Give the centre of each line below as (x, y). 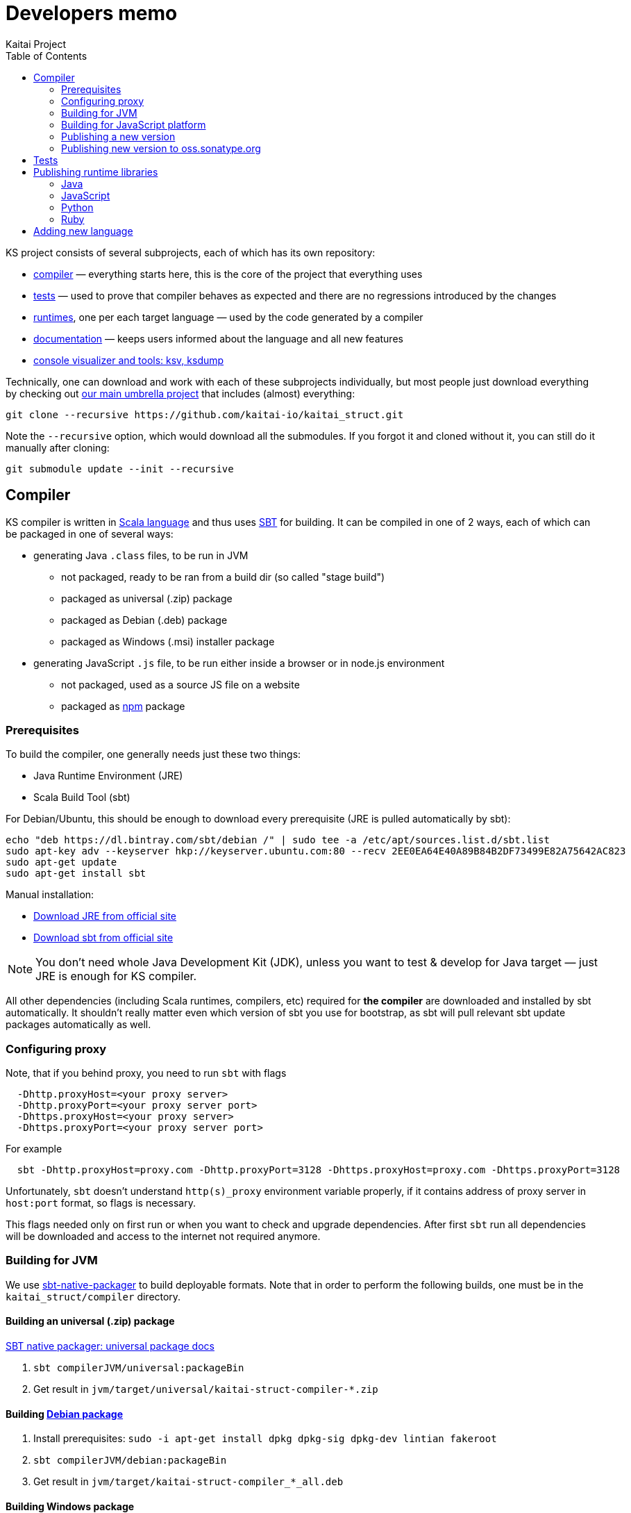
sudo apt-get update (61, 862)
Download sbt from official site (103, 938)
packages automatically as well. (78, 1025)
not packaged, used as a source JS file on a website (180, 684)
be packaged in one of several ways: (90, 534)
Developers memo (92, 13)
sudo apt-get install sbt (76, 874)
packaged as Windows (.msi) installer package (168, 641)
